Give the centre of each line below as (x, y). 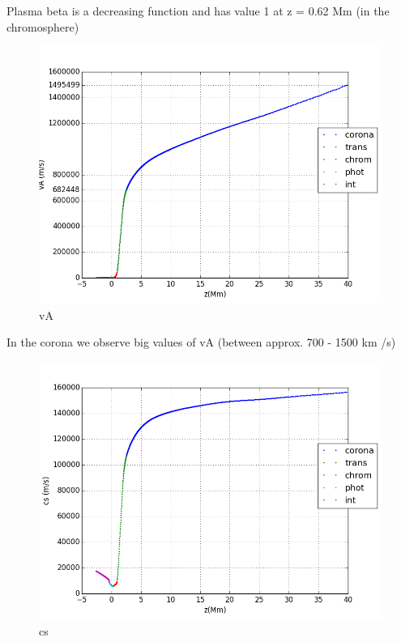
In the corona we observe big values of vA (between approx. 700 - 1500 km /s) (201, 342)
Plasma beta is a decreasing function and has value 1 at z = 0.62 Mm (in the (198, 11)
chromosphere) (43, 26)
